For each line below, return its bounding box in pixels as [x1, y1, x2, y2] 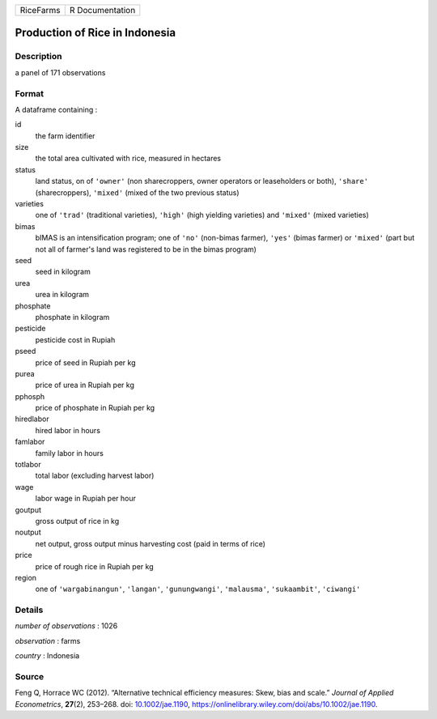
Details [15, 604, 44, 615]
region [15, 572, 36, 582]
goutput [15, 504, 42, 514]
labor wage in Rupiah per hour [35, 494, 137, 504]
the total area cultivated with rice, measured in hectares [35, 154, 222, 164]
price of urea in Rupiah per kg [35, 381, 135, 390]
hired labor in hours [35, 425, 101, 435]
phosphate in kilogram [35, 312, 110, 321]
